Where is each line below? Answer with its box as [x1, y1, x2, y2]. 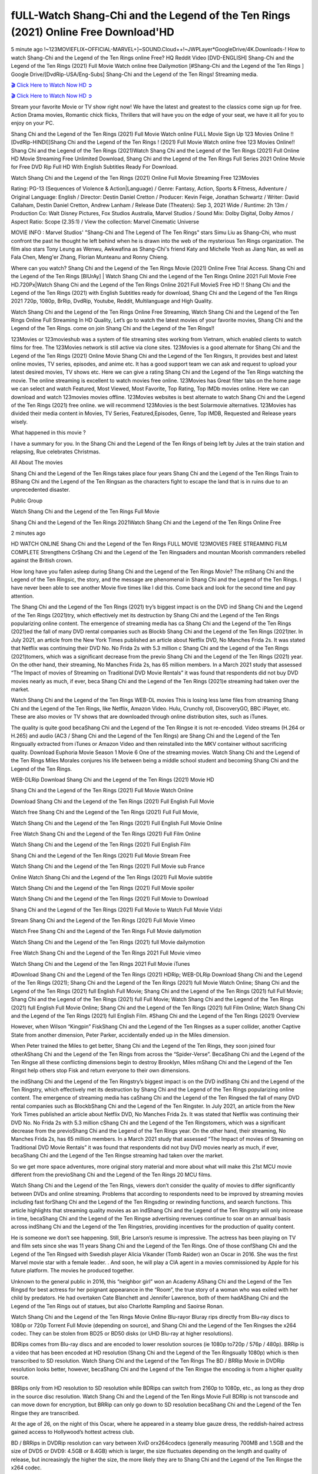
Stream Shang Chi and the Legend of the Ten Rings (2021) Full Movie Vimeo [11, 917, 196, 924]
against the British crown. [11, 557, 73, 564]
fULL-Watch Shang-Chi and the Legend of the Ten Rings [11, 9, 291, 22]
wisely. [11, 418, 28, 425]
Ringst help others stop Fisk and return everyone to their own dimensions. [11, 1067, 191, 1074]
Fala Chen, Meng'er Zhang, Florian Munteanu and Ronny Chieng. [11, 254, 168, 261]
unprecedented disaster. [11, 486, 71, 493]
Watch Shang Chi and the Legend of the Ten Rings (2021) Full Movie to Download [11, 895, 208, 902]
